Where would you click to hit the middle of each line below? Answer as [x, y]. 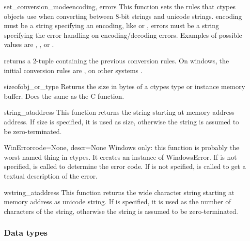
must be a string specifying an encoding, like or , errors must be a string [112, 25]
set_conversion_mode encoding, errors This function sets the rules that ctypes [120, 6]
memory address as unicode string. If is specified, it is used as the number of [117, 202]
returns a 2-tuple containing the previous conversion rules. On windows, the [117, 60]
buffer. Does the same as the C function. [64, 96]
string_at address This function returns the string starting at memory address [119, 112]
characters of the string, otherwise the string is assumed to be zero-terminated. [121, 211]
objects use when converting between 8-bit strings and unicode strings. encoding [123, 16]
